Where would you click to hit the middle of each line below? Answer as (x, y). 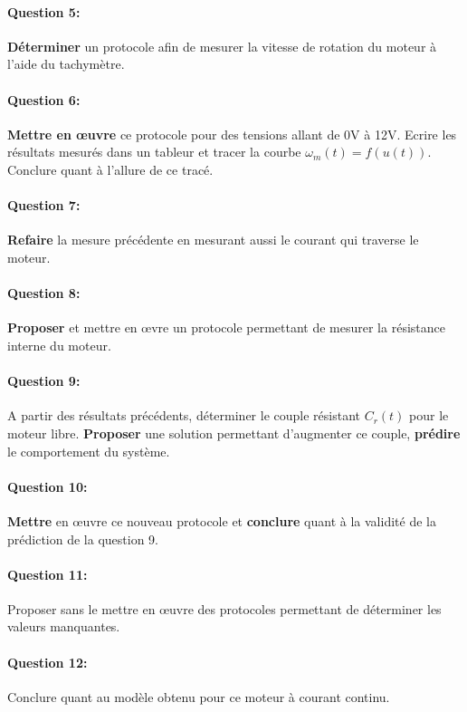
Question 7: (44, 205)
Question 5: (44, 11)
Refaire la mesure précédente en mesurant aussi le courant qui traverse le (213, 240)
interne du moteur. (59, 345)
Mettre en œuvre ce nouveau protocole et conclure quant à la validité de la (222, 520)
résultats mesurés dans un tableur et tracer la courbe (154, 152)
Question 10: (48, 486)
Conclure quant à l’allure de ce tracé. (110, 169)
